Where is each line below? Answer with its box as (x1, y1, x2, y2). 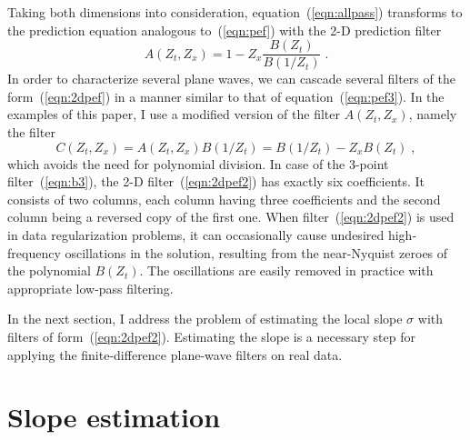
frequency (7, 243, 61, 262)
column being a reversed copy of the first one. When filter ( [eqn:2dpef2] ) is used (7, 207, 455, 226)
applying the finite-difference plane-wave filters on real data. (7, 345, 343, 364)
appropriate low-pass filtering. (7, 278, 174, 297)
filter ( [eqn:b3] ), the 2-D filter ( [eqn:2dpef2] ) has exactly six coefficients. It (7, 172, 425, 191)
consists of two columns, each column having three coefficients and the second (7, 189, 441, 208)
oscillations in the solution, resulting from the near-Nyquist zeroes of (65, 243, 448, 262)
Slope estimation (7, 398, 221, 435)
